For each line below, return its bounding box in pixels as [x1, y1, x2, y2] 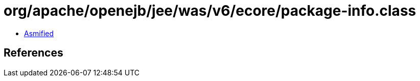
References [4, 46, 63, 60]
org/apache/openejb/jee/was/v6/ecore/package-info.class [4, 2, 416, 19]
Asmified [24, 29, 54, 38]
